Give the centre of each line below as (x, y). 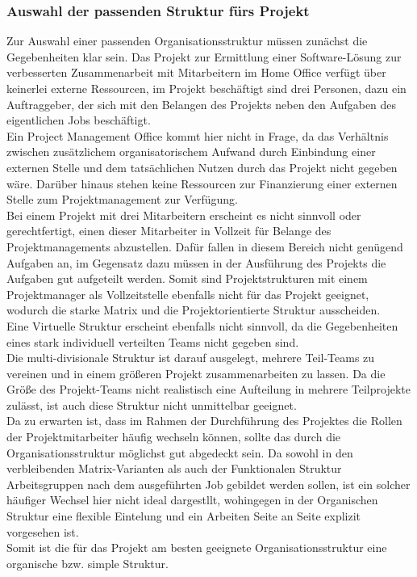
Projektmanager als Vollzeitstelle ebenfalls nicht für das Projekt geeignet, (188, 294)
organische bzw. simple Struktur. (88, 563)
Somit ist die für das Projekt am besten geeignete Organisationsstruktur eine (197, 548)
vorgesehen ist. (43, 531)
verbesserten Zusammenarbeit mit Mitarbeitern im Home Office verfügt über (196, 72)
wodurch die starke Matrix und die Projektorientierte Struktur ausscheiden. (194, 310)
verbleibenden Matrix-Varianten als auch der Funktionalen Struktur (174, 468)
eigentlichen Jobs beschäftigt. (79, 120)
